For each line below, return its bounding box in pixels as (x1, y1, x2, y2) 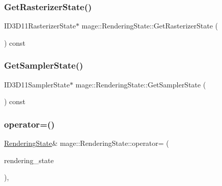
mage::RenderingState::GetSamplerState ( (75, 79, 206, 89)
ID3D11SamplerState (4, 79, 70, 89)
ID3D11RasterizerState (4, 20, 76, 31)
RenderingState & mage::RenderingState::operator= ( (4, 138, 169, 148)
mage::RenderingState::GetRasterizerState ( (81, 20, 218, 31)
